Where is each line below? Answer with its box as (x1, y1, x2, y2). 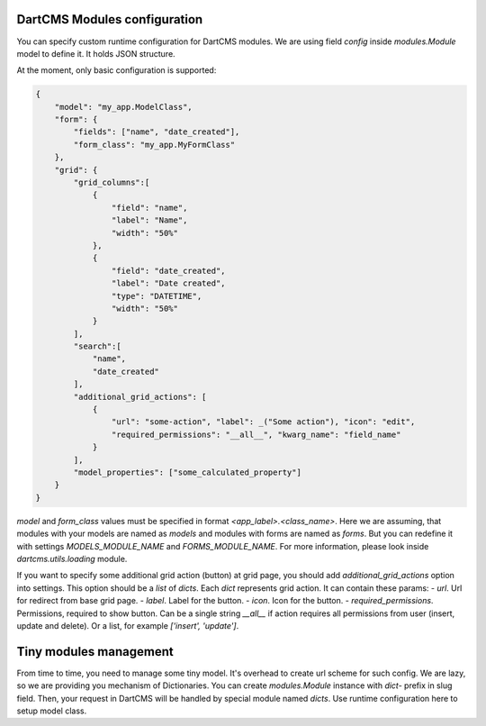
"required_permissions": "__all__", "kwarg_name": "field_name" (111, 429, 401, 440)
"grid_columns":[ (73, 177, 150, 188)
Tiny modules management (16, 644, 175, 659)
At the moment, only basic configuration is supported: (16, 65, 217, 76)
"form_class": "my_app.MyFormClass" (73, 140, 236, 150)
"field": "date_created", (111, 266, 226, 276)
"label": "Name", (111, 215, 188, 225)
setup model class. (16, 705, 87, 716)
